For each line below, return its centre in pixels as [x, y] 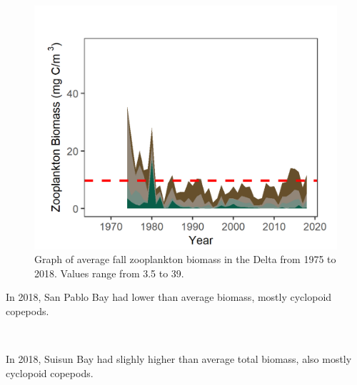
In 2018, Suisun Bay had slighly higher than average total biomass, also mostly [179, 359]
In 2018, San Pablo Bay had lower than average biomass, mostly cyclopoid [169, 297]
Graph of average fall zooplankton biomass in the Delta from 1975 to [185, 259]
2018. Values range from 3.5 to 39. [109, 273]
